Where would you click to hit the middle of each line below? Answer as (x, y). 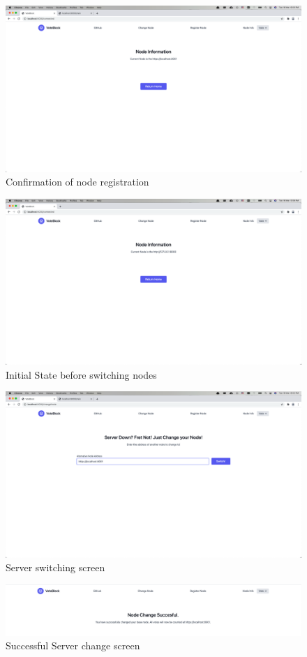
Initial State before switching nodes (81, 374)
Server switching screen (55, 567)
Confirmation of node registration (77, 182)
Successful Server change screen (73, 645)
